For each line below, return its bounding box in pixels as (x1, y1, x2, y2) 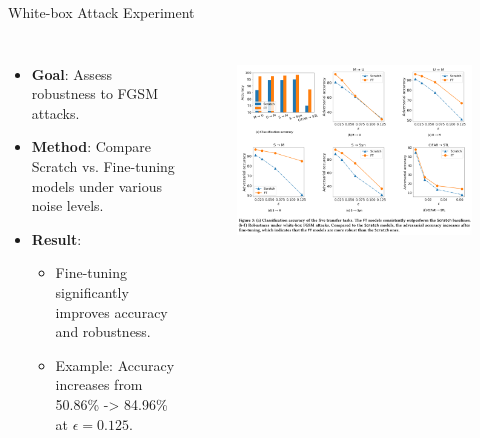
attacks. (31, 102, 80, 123)
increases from (55, 374, 143, 395)
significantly (55, 281, 129, 302)
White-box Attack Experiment (8, 2, 195, 22)
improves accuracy (55, 301, 168, 322)
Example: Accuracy (55, 354, 175, 375)
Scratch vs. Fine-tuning (31, 155, 175, 176)
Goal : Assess (31, 63, 113, 84)
